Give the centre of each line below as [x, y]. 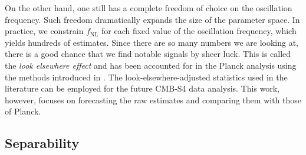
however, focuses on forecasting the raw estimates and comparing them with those [153, 100]
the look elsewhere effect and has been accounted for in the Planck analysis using [151, 65]
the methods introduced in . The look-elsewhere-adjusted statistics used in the [146, 77]
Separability [42, 143]
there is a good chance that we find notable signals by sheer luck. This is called [148, 54]
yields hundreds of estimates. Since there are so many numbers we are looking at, [152, 42]
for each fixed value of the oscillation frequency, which [199, 31]
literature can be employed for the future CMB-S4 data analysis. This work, [142, 88]
